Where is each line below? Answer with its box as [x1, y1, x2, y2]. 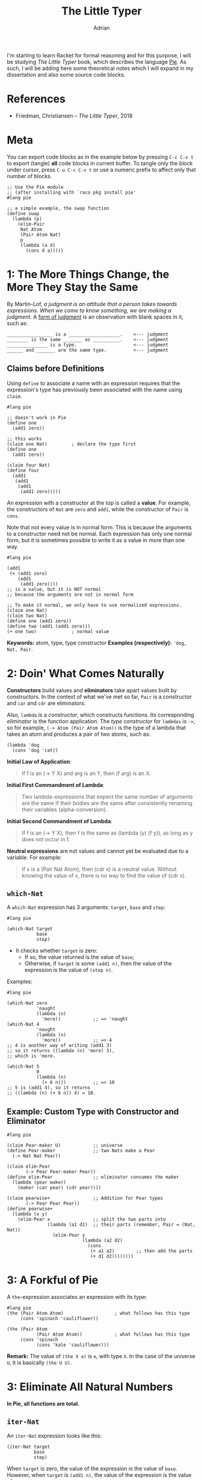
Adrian [93, 24, 110, 31]
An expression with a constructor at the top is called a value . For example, [7, 499, 191, 506]
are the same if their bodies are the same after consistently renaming [21, 799, 193, 806]
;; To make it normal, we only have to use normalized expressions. [7, 602, 182, 608]
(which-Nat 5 [7, 1064, 40, 1070]
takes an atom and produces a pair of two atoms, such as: [7, 730, 151, 738]
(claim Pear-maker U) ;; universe [7, 1143, 123, 1149]
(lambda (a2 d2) [82, 1237, 123, 1244]
